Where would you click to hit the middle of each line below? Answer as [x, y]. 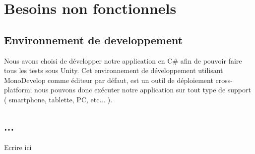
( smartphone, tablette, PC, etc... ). [58, 99]
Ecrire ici [18, 147]
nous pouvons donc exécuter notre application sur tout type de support [143, 90]
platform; [18, 90]
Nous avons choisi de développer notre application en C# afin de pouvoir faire [123, 60]
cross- [224, 80]
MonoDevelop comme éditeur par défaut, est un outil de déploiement [109, 80]
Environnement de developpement [94, 39]
